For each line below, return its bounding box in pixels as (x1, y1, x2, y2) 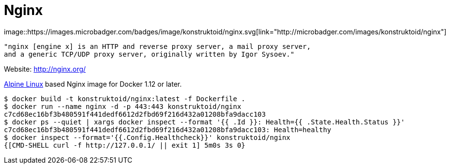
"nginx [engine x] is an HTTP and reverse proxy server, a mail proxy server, (4, 42, 311, 50)
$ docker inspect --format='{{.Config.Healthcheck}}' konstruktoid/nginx (4, 133, 291, 141)
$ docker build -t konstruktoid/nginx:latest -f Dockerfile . (4, 94, 246, 103)
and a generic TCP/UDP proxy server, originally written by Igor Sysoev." (4, 50, 295, 58)
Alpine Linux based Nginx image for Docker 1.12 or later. (4, 79, 182, 88)
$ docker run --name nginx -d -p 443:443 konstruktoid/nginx (4, 102, 241, 110)
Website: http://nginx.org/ (4, 64, 86, 73)
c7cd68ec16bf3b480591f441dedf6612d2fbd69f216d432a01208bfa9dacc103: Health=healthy (4, 125, 332, 134)
